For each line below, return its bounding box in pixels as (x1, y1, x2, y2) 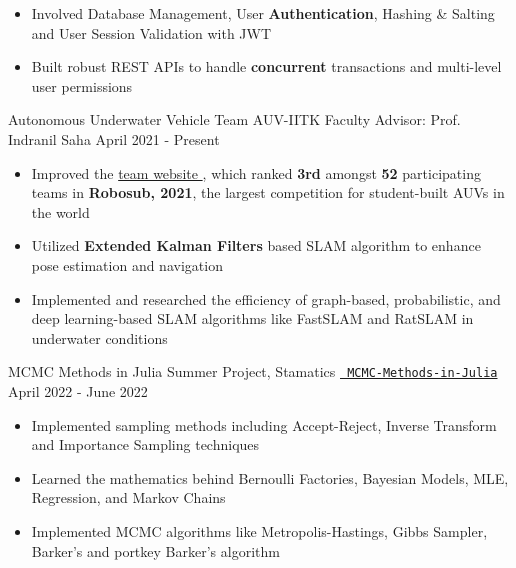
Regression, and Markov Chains (31, 487, 226, 508)
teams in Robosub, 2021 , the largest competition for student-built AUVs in (31, 182, 505, 203)
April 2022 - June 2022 (8, 380, 148, 401)
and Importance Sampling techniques (31, 434, 260, 455)
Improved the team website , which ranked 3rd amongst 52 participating (31, 162, 481, 183)
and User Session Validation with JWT (31, 22, 272, 43)
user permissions (31, 75, 133, 96)
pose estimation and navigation (31, 254, 223, 275)
